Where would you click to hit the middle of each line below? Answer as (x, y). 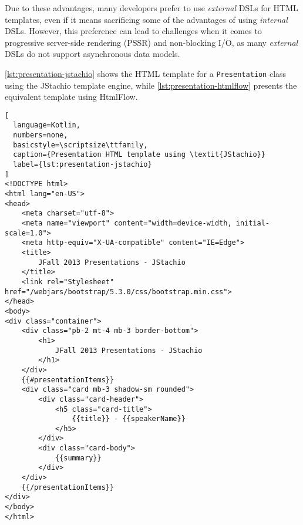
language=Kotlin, (47, 125)
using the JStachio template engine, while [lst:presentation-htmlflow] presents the (151, 85)
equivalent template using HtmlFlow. (71, 97)
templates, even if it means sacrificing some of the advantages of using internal (146, 19)
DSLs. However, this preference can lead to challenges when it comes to (133, 31)
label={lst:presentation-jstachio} (83, 165)
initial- (253, 223)
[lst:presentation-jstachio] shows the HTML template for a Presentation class (146, 73)
